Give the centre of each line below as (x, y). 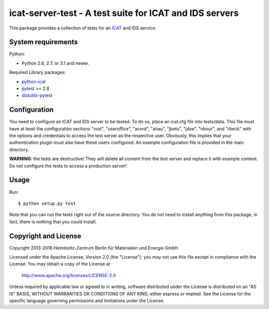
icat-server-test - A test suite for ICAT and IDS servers (124, 13)
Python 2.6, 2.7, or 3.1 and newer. (56, 63)
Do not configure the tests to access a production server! (68, 166)
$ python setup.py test (47, 203)
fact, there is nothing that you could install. (53, 222)
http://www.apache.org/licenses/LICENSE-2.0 (69, 275)
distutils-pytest (37, 95)
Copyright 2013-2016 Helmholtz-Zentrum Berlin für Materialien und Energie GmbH (94, 248)
